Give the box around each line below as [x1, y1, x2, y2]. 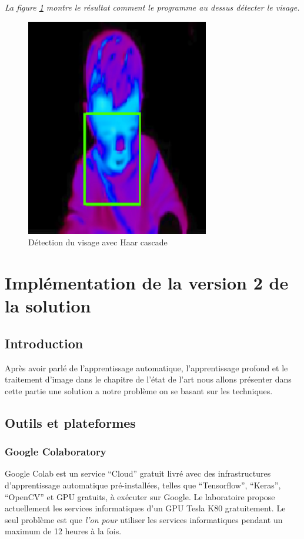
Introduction [5, 334, 83, 352]
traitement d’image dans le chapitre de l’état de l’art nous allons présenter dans [5, 373, 292, 385]
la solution [5, 294, 91, 318]
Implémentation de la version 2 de [5, 271, 289, 295]
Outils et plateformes [5, 413, 136, 431]
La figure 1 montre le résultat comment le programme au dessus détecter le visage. [5, 1, 300, 13]
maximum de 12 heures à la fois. [5, 525, 122, 537]
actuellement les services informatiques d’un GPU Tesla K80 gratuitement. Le [5, 502, 286, 514]
